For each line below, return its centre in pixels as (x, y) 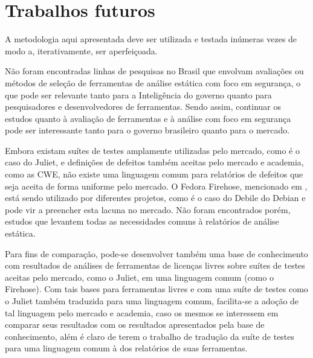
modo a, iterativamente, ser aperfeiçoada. (81, 50)
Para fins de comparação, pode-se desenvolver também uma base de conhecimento (156, 253)
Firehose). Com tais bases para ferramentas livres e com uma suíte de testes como (156, 289)
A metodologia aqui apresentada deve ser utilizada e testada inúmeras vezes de (151, 39)
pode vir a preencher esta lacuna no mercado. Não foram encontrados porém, (148, 209)
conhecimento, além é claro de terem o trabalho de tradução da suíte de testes (150, 336)
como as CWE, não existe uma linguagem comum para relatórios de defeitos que (154, 174)
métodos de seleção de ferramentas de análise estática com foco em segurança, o (153, 82)
